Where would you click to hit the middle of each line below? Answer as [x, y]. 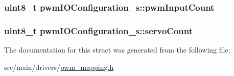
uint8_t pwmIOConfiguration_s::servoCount [99, 30]
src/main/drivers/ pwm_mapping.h [59, 67]
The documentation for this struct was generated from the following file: [117, 50]
